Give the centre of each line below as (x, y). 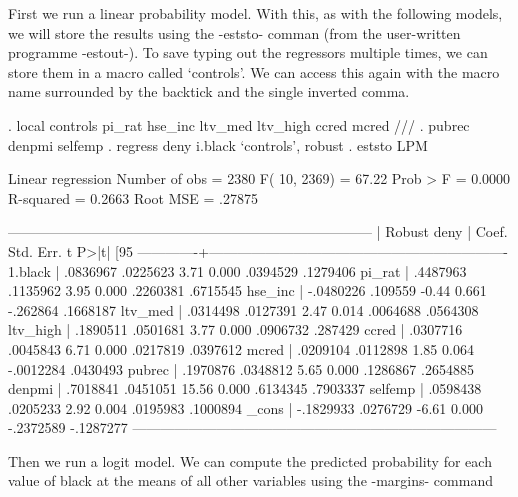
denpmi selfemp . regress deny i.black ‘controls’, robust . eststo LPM (218, 144)
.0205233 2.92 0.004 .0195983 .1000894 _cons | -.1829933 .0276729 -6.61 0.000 (245, 407)
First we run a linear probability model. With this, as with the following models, (255, 13)
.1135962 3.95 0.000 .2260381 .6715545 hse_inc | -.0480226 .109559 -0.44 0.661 (247, 290)
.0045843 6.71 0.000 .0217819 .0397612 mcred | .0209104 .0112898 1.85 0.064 (241, 348)
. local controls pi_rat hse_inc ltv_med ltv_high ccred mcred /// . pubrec (239, 124)
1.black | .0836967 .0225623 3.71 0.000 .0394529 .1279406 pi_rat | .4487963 (237, 270)
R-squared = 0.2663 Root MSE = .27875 (133, 197)
